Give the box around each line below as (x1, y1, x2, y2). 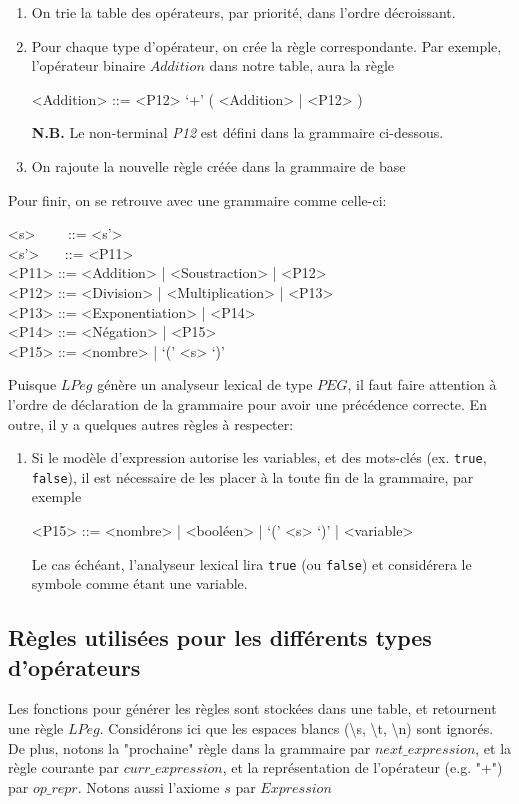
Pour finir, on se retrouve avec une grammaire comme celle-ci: (8, 189, 387, 210)
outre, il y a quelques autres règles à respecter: (8, 413, 294, 434)
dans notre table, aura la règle (209, 55, 394, 76)
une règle (8, 718, 64, 739)
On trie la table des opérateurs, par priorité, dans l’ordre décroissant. (31, 2, 456, 22)
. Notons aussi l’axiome (77, 776, 220, 797)
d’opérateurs (8, 651, 141, 682)
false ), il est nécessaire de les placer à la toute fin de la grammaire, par (31, 466, 474, 487)
